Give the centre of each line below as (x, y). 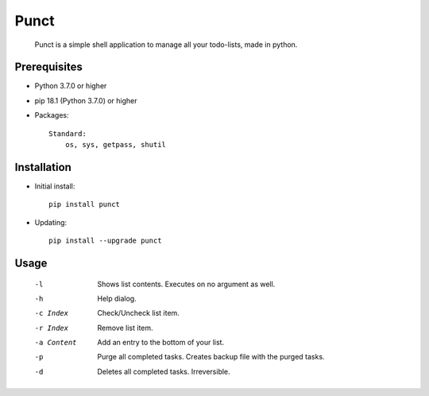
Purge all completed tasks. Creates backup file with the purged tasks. (211, 357)
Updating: (51, 222)
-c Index (52, 313)
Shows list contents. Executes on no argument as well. (186, 284)
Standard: (68, 134)
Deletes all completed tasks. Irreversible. (164, 371)
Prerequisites (48, 67)
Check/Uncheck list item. (139, 313)
